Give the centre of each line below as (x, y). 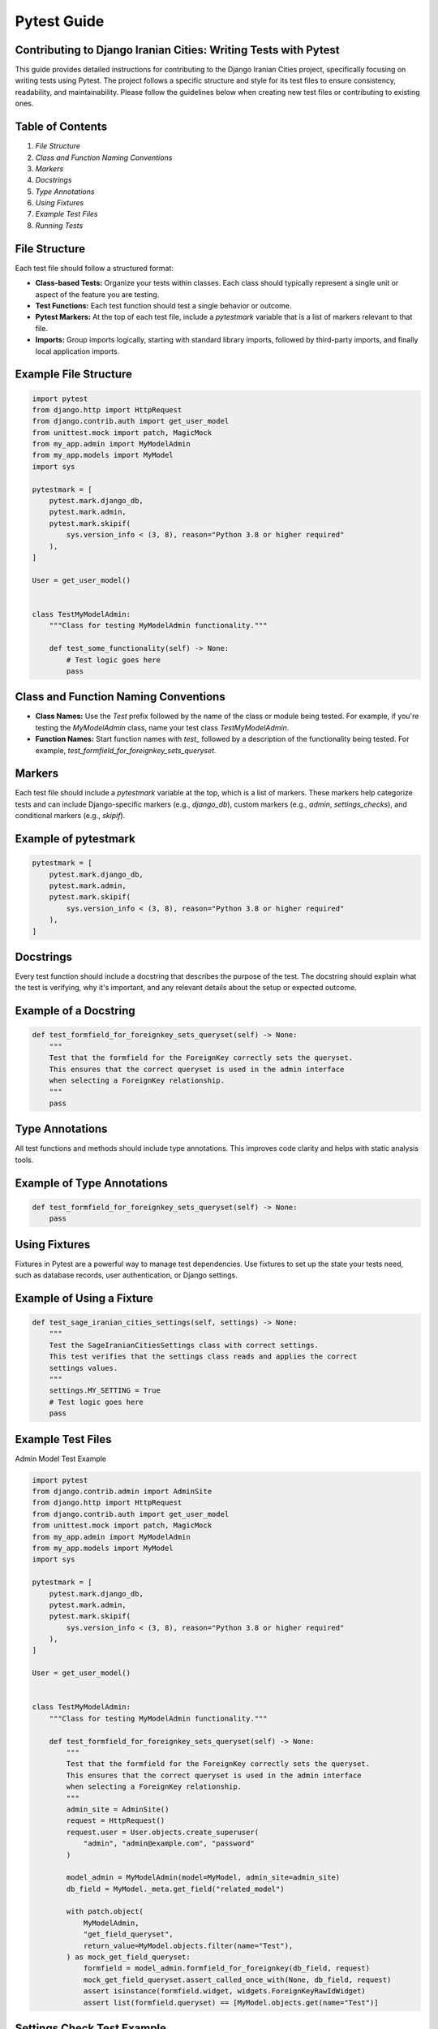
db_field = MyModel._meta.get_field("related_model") (175, 1889)
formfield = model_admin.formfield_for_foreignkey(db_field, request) (227, 1969)
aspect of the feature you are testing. (97, 294)
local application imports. (77, 351)
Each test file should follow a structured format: (94, 268)
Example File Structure (74, 375)
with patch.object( (105, 1912)
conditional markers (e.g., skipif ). (70, 816)
